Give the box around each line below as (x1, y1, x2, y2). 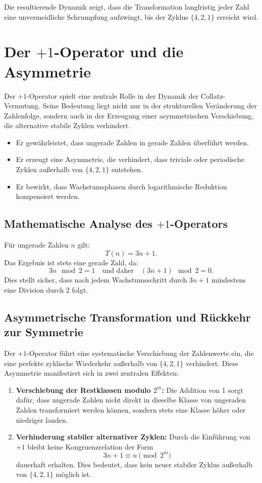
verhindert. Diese (185, 357, 239, 368)
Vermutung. (4, 100, 41, 111)
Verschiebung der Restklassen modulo (16, 384, 151, 395)
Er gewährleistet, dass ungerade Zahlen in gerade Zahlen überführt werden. (16, 137, 249, 147)
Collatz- (200, 90, 226, 101)
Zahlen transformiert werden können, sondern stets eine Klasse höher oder (16, 404, 246, 415)
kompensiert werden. (16, 191, 80, 202)
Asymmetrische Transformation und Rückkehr (4, 309, 251, 325)
